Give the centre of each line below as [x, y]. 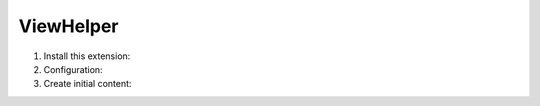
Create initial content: [87, 84]
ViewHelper [68, 26]
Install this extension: [87, 56]
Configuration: [73, 69]
